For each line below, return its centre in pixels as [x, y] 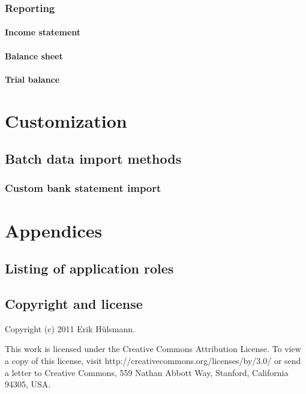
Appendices [54, 230]
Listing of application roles [89, 268]
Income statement [43, 32]
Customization [66, 120]
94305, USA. [28, 384]
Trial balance [32, 79]
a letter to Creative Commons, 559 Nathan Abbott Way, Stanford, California [147, 372]
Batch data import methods [93, 159]
